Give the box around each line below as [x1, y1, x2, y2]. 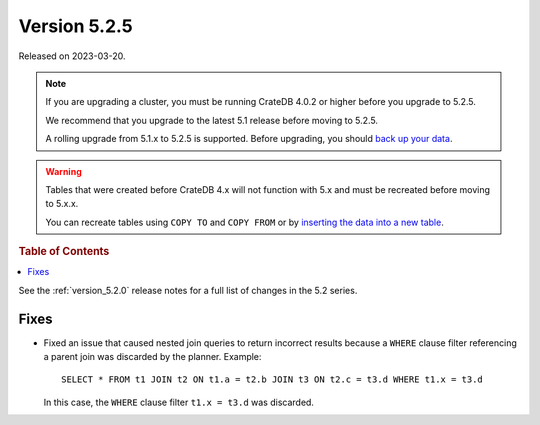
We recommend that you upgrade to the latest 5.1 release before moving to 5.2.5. [45, 114, 379, 126]
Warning [45, 165, 82, 177]
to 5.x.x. [45, 198, 79, 210]
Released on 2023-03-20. [18, 50, 126, 62]
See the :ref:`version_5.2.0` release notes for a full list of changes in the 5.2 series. [18, 284, 358, 296]
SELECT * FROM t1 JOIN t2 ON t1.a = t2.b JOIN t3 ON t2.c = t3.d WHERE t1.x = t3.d [61, 374, 484, 385]
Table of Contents [18, 245, 110, 259]
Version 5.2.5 [18, 15, 134, 37]
